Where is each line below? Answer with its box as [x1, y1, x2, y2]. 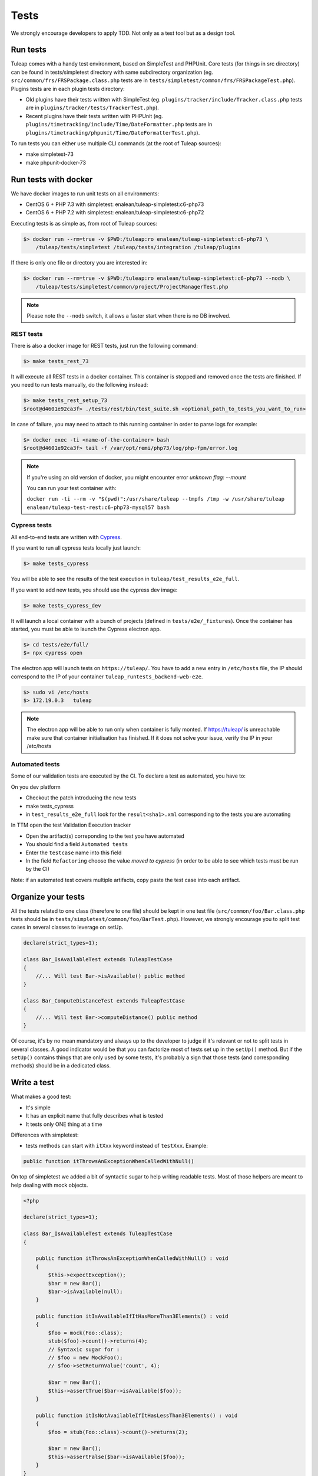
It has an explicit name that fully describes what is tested [25, 1112, 164, 1119]
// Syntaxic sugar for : [48, 1346, 120, 1353]
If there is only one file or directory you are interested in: [11, 259, 148, 266]
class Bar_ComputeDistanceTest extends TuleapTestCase [23, 998, 185, 1004]
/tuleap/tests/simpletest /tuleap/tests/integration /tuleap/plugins [35, 244, 241, 251]
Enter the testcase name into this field [25, 849, 122, 856]
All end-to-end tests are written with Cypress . [11, 533, 122, 540]
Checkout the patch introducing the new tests [25, 794, 137, 801]
